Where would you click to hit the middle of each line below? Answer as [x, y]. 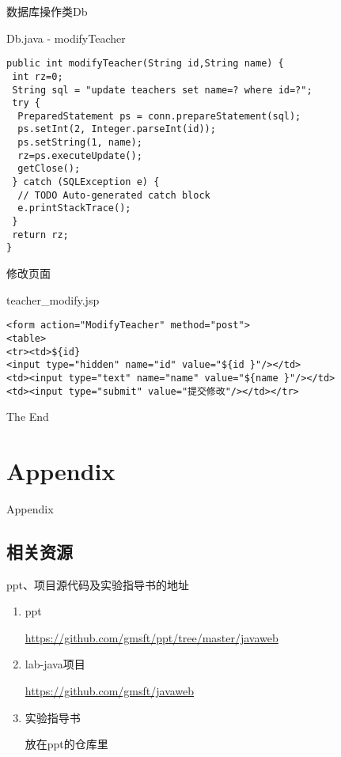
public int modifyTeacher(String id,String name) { [145, 64]
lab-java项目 [55, 664]
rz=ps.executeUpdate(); [80, 155]
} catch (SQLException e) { [86, 182]
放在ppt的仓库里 [66, 744]
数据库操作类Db [47, 11]
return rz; [40, 235]
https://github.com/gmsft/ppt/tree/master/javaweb [152, 637]
